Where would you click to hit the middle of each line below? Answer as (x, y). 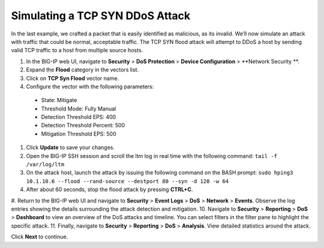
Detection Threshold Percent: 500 (83, 126)
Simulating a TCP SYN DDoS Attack (101, 16)
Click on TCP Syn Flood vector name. (73, 78)
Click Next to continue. (40, 237)
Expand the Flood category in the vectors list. (82, 70)
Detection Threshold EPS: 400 (79, 117)
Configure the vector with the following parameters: (90, 86)
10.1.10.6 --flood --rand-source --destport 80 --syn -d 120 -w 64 (127, 181)
